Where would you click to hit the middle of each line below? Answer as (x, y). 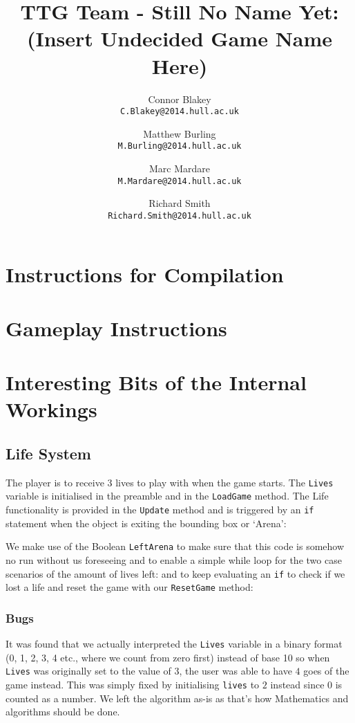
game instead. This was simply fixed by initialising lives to (133, 685)
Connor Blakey (180, 99)
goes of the (326, 671)
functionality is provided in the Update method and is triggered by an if (160, 510)
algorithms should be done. (63, 712)
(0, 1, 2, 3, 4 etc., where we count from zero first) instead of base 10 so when (168, 657)
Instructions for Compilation (145, 274)
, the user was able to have (236, 671)
